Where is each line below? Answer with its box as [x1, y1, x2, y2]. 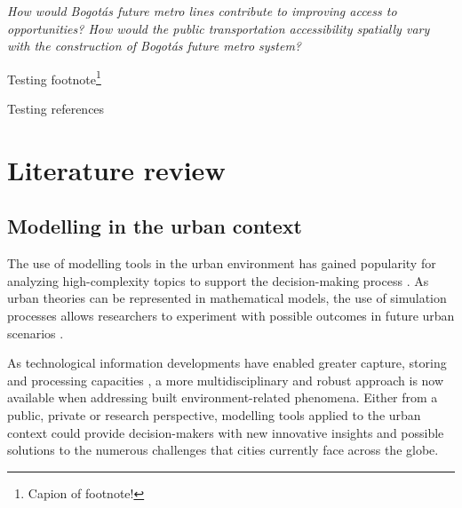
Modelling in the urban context [7, 212, 303, 240]
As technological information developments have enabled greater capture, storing [7, 353, 447, 372]
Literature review [7, 151, 226, 187]
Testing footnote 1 [7, 67, 101, 88]
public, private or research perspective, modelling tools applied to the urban [7, 405, 421, 424]
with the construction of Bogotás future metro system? [7, 36, 302, 55]
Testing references [7, 99, 105, 118]
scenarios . [7, 323, 64, 342]
